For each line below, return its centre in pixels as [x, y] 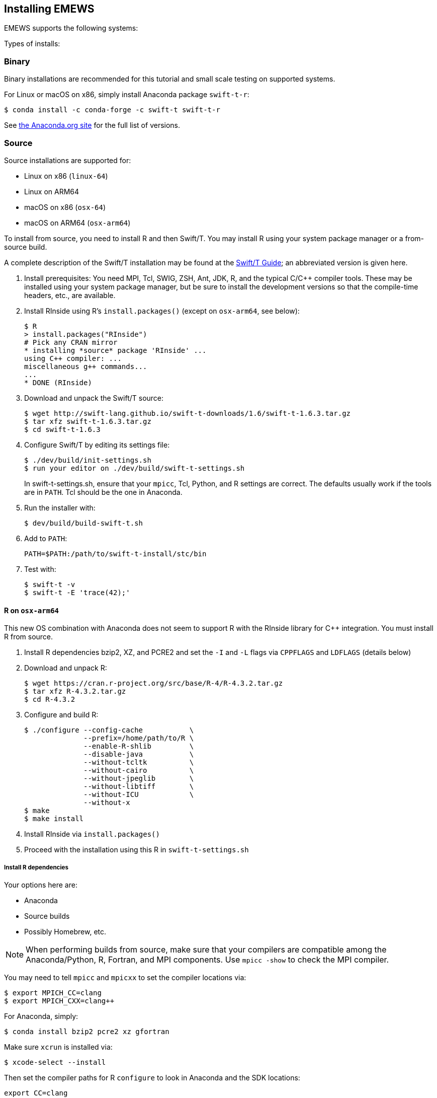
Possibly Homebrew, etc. [65, 931]
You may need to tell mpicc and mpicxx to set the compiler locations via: [125, 977]
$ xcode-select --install [55, 1062]
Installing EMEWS [49, 9]
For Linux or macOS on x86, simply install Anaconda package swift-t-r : [127, 95]
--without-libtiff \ [139, 787]
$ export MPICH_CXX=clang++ [59, 1001]
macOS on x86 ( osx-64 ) [65, 207]
